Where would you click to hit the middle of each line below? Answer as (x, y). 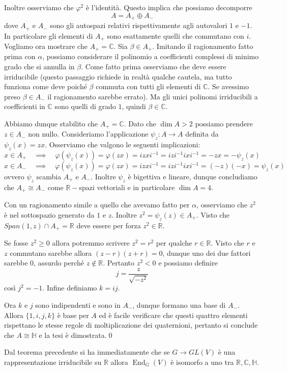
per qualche (174, 243)
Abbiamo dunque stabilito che (51, 123)
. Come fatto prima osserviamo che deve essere (154, 66)
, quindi (134, 106)
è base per (73, 315)
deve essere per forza (109, 225)
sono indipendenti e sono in (78, 304)
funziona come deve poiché (46, 86)
